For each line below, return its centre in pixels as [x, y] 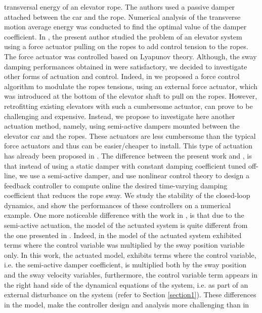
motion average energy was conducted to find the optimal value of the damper [125, 27]
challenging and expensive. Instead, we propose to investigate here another [120, 116]
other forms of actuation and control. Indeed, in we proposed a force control [122, 76]
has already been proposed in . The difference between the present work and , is [128, 155]
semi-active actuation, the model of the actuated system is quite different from [126, 225]
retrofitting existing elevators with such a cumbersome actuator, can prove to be [128, 106]
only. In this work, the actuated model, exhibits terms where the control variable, [130, 255]
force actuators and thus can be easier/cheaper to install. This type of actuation [128, 146]
